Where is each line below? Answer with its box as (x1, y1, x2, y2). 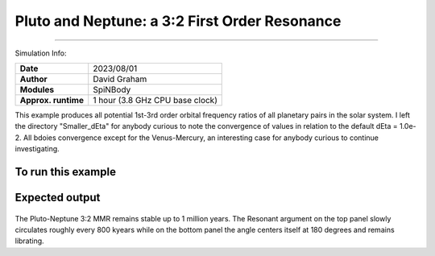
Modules (19, 84, 55, 95)
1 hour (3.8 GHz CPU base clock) (93, 94, 217, 105)
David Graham (93, 73, 147, 85)
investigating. (14, 144, 60, 154)
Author (19, 73, 48, 85)
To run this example (14, 165, 117, 179)
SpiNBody (93, 84, 131, 95)
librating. (14, 236, 44, 246)
